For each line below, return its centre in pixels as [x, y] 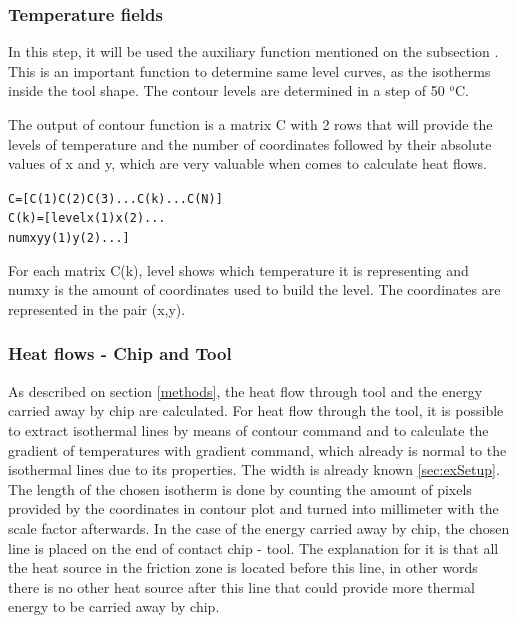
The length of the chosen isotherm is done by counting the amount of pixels [240, 488]
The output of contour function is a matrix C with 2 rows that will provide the [250, 124]
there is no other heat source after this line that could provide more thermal [241, 586]
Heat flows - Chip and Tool [120, 353]
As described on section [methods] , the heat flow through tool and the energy [245, 390]
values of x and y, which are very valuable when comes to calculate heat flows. [247, 163]
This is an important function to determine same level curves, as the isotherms [249, 70]
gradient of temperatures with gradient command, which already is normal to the [257, 449]
